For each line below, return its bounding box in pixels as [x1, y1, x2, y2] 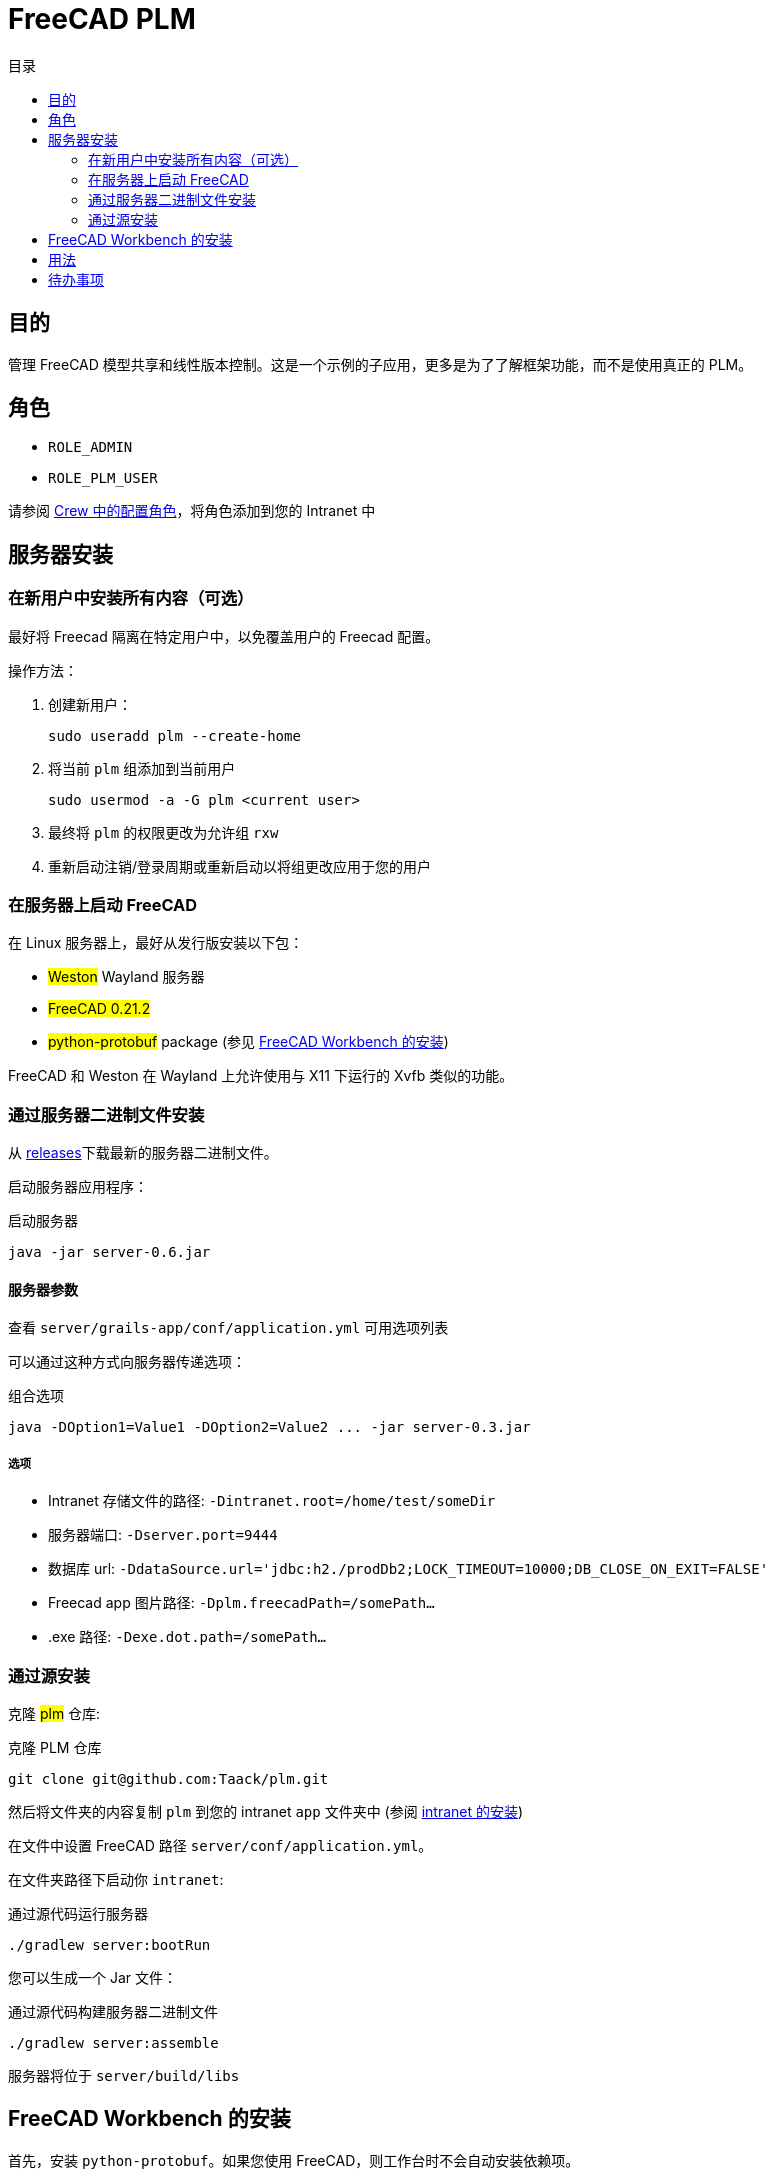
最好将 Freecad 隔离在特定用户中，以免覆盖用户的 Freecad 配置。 [8, 627, 440, 645]
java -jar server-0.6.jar [8, 1244, 211, 1261]
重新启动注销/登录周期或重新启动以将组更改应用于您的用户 [48, 857, 432, 875]
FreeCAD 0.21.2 [48, 1000, 151, 1018]
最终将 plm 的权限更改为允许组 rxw [48, 823, 279, 841]
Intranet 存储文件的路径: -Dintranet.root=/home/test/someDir [48, 1492, 496, 1510]
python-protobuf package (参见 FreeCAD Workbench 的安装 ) [48, 1033, 449, 1051]
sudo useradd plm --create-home [48, 727, 301, 744]
